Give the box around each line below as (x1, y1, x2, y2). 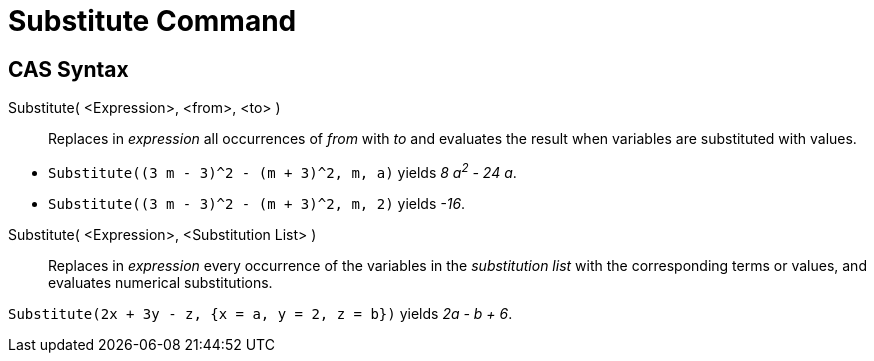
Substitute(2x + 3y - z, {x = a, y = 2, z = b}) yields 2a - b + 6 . (8, 304, 513, 322)
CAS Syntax (8, 56, 129, 82)
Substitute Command (8, 4, 297, 38)
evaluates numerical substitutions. (48, 273, 273, 291)
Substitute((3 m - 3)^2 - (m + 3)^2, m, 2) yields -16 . (48, 194, 466, 212)
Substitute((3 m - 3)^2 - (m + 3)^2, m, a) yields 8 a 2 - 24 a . (48, 161, 517, 181)
